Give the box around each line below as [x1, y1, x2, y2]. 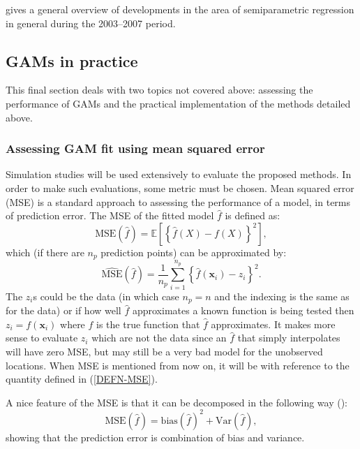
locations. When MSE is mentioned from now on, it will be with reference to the [6, 358, 350, 372]
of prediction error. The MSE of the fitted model [6, 208, 214, 223]
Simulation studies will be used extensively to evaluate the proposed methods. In [6, 167, 352, 182]
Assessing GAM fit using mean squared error [6, 140, 265, 157]
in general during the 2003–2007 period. [6, 15, 176, 30]
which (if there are [6, 244, 84, 259]
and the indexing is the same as [214, 288, 350, 303]
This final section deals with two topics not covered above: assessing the [6, 82, 313, 97]
